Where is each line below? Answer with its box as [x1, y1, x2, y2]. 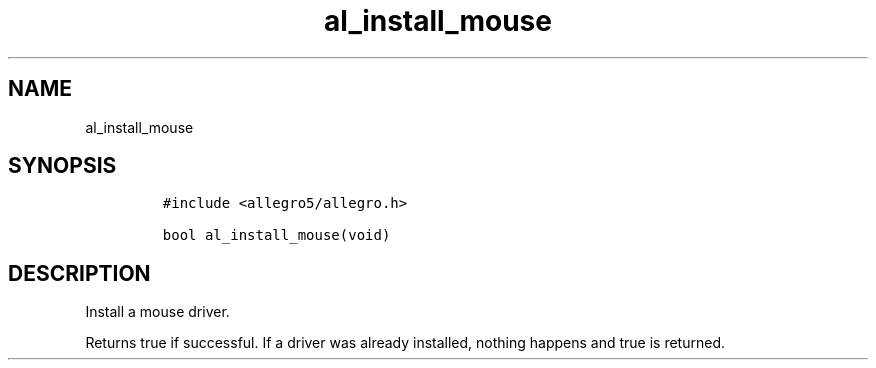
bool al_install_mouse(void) [162, 227, 391, 244]
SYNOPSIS [8, 153, 117, 179]
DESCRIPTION [8, 260, 151, 286]
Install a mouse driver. [85, 303, 230, 321]
